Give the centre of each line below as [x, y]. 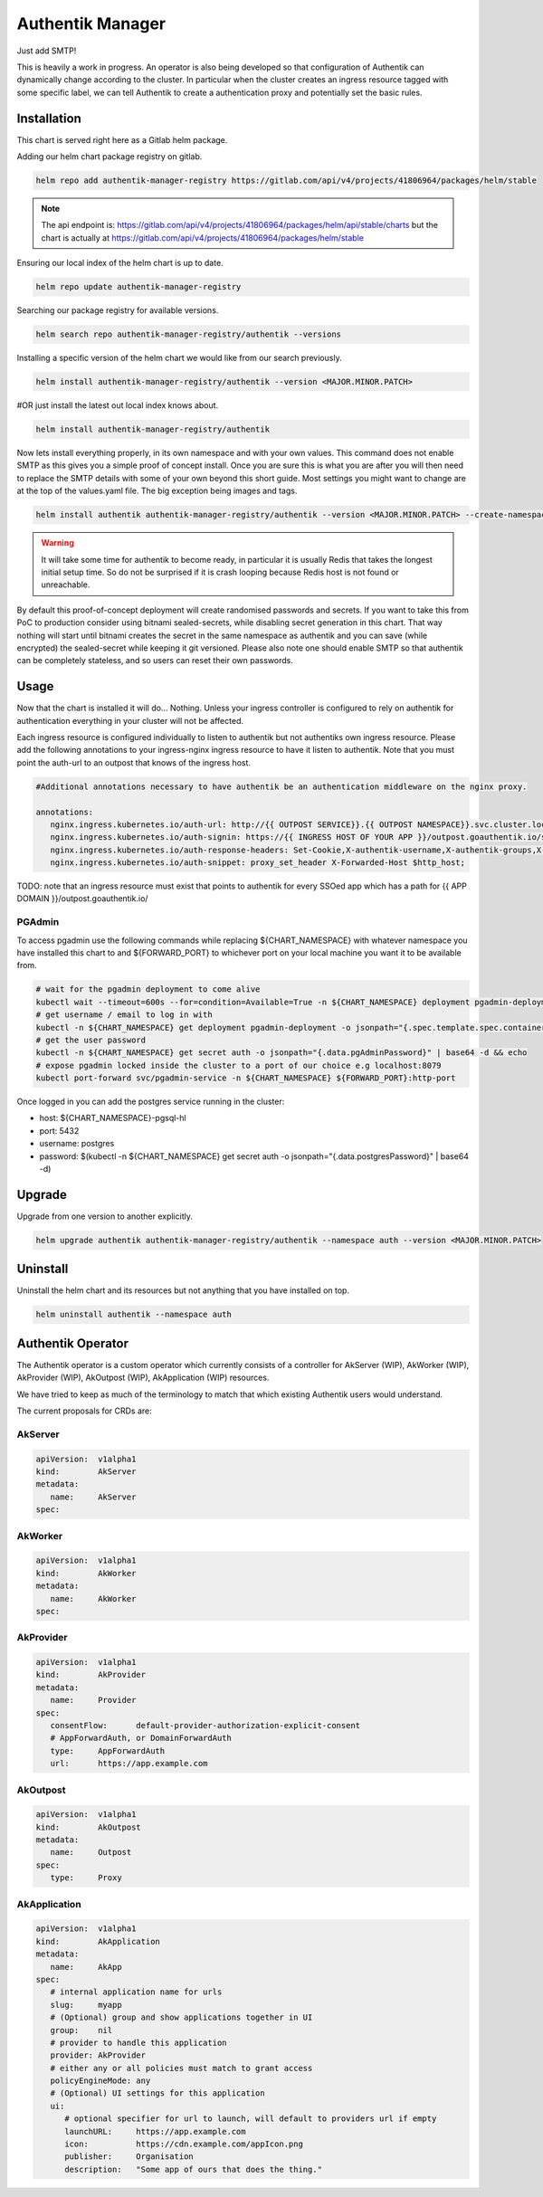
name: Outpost [91, 1852]
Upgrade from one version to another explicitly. [105, 1216]
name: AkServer [93, 1497]
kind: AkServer [86, 1472]
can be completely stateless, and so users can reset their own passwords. [155, 661]
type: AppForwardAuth [108, 1750]
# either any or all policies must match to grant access [181, 2068]
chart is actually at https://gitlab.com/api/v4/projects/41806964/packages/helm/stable [202, 238]
